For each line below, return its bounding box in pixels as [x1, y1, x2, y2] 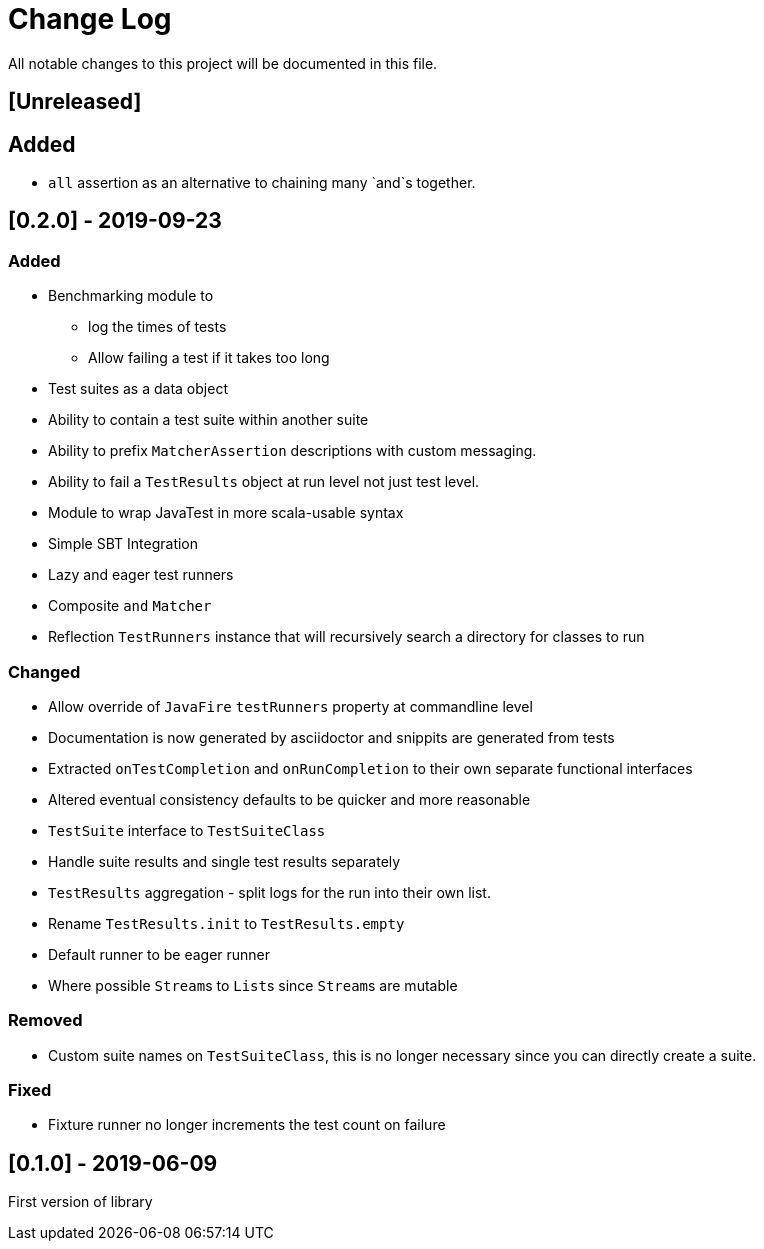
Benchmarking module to [48, 287, 214, 305]
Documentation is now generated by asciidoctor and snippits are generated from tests [48, 728, 615, 746]
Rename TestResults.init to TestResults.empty [48, 914, 405, 932]
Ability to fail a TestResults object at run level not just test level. [48, 473, 480, 491]
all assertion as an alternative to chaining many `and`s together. [48, 174, 476, 192]
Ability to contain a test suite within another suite [48, 411, 369, 429]
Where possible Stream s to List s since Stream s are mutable [48, 976, 458, 994]
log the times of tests [88, 318, 227, 336]
